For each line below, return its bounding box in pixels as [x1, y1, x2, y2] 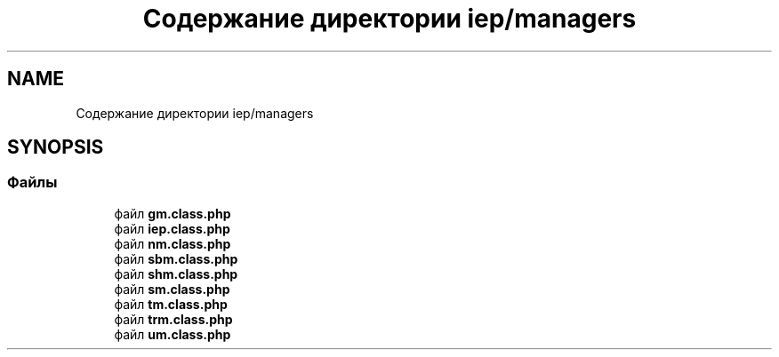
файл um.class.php [114, 326, 231, 342]
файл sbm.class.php [114, 250, 238, 266]
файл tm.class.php [114, 296, 228, 312]
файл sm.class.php [114, 281, 230, 297]
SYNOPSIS [7, 136, 104, 159]
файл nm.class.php [114, 235, 231, 251]
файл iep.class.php [114, 220, 230, 236]
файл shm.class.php [114, 266, 238, 282]
